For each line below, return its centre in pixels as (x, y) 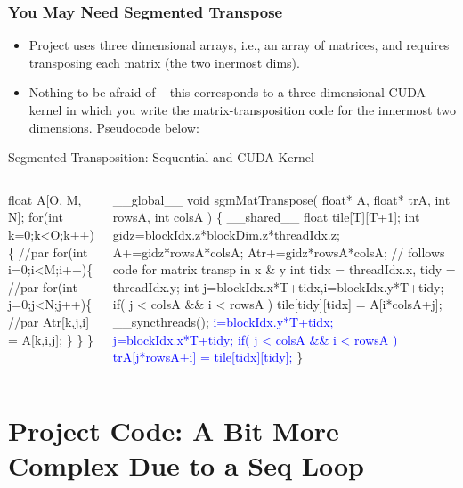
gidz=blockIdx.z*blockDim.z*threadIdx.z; (226, 234)
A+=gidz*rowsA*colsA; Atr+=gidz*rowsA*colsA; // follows (279, 252)
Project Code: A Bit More (174, 430)
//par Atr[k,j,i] (49, 321)
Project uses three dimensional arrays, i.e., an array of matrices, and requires (239, 45)
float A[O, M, (45, 199)
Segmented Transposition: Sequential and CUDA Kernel (161, 157)
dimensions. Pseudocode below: (114, 127)
